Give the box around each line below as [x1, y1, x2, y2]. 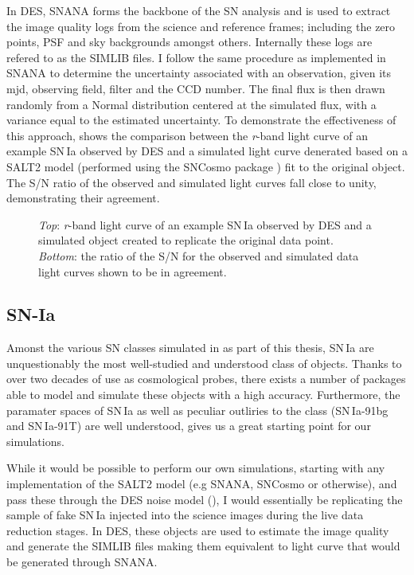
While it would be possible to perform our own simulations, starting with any [6, 460, 385, 476]
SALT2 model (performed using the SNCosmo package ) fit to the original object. [6, 158, 405, 174]
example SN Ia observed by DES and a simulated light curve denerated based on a [6, 143, 408, 159]
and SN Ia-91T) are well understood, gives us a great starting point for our [6, 417, 371, 434]
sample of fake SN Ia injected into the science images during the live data [6, 507, 364, 523]
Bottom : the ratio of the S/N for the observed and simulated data [38, 247, 359, 264]
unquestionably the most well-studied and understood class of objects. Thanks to [6, 354, 402, 371]
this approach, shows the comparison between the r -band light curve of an [6, 127, 368, 143]
